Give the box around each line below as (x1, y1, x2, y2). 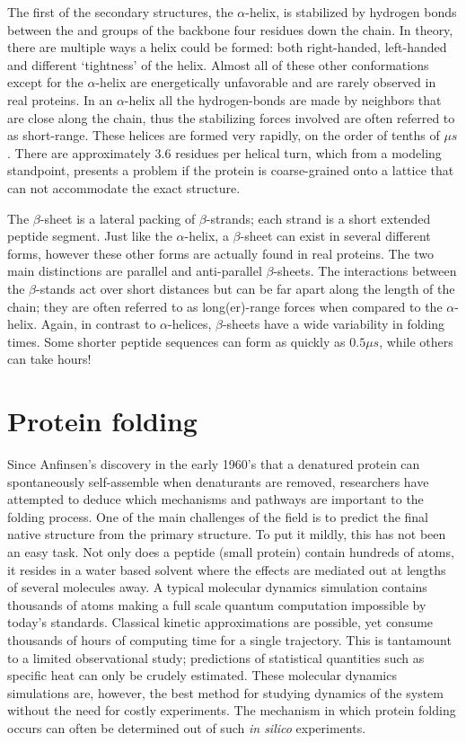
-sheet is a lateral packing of (40, 208, 196, 227)
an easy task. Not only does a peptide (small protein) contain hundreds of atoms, (7, 542, 454, 561)
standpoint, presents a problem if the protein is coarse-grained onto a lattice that (7, 161, 454, 180)
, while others (379, 332, 453, 350)
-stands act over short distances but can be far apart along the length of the (36, 279, 455, 297)
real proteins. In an (7, 90, 113, 109)
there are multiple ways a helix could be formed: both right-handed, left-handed (7, 38, 447, 57)
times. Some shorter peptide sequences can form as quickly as (7, 332, 346, 350)
